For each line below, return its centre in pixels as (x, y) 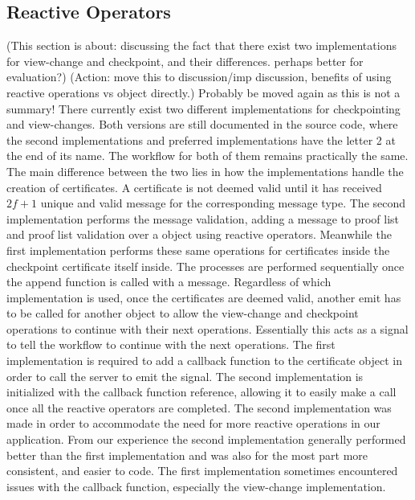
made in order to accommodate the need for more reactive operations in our (193, 423)
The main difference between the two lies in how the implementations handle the (205, 171)
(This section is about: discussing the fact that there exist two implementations (201, 45)
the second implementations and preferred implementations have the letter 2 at (201, 139)
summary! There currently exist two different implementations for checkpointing (203, 108)
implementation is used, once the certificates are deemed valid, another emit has (204, 297)
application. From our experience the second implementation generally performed (206, 439)
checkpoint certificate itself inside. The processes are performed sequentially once (205, 266)
